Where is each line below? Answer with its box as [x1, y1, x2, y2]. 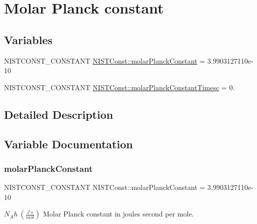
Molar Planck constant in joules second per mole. [42, 208, 194, 219]
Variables [4, 32, 53, 47]
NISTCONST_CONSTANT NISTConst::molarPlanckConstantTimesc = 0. [4, 82, 235, 92]
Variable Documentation [4, 136, 133, 151]
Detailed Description [4, 106, 113, 122]
